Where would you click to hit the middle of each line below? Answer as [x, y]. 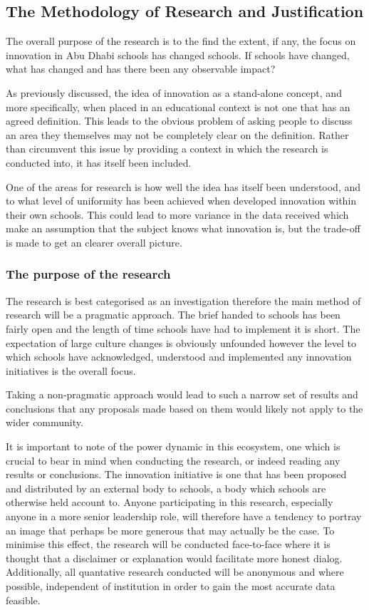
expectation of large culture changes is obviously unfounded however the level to [181, 342]
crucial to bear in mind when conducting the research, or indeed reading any [173, 460]
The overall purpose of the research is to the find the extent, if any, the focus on [181, 41]
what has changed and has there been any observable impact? [141, 69]
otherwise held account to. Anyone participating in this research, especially [170, 502]
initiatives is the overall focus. [71, 370]
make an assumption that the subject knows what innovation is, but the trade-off [183, 228]
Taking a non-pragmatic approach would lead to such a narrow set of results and [182, 394]
